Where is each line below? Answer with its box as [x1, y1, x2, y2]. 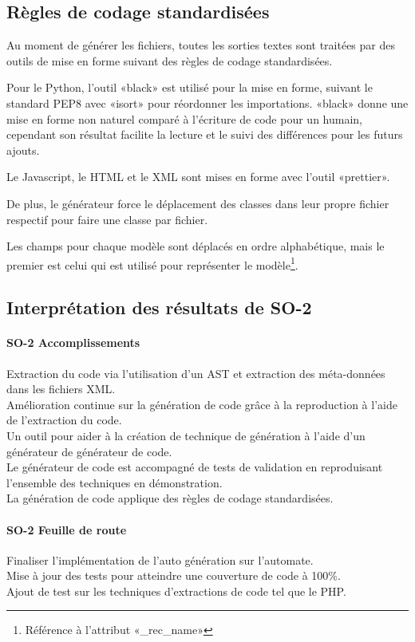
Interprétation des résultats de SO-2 [6, 295, 312, 320]
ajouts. [6, 141, 40, 158]
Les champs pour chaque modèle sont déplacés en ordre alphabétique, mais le [6, 238, 385, 254]
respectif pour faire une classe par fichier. [6, 211, 208, 227]
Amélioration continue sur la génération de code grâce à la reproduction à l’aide [6, 396, 397, 412]
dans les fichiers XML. [6, 380, 116, 397]
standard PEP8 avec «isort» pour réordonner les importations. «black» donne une [6, 94, 409, 111]
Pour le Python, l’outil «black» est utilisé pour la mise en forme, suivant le [6, 79, 373, 96]
